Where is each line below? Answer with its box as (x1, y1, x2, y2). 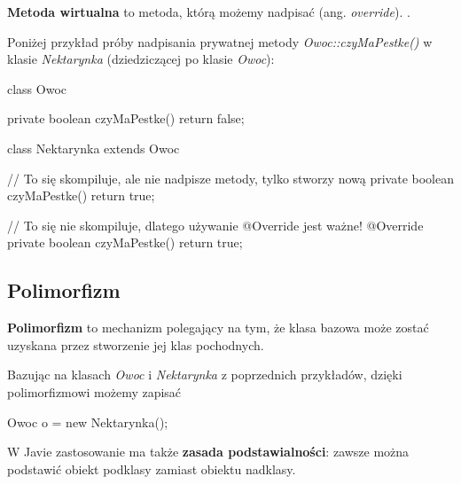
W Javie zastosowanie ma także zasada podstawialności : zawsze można (7, 442, 410, 461)
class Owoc (7, 79, 67, 98)
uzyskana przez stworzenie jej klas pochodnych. (7, 335, 264, 354)
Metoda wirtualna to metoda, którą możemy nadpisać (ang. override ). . (7, 3, 410, 20)
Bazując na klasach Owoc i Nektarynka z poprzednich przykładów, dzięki (7, 365, 402, 384)
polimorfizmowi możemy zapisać (7, 382, 182, 401)
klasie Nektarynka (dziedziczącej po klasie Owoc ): (7, 50, 275, 68)
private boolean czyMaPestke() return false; (7, 109, 245, 128)
